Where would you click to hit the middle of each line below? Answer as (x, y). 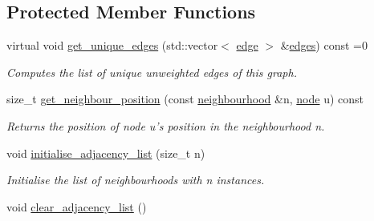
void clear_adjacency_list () (77, 206)
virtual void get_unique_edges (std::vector (112, 45)
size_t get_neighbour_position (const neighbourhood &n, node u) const (185, 99)
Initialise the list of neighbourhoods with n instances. (136, 180)
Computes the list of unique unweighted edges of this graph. (152, 72)
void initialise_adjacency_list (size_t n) (106, 153)
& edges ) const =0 (324, 45)
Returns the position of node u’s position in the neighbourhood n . (166, 125)
